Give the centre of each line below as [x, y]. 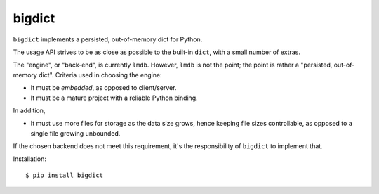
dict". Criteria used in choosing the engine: [100, 75]
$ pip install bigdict [65, 175]
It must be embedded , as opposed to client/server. [104, 88]
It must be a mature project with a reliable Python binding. [114, 98]
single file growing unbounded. [75, 133]
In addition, [29, 110]
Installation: [30, 159]
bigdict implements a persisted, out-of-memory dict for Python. [108, 39]
